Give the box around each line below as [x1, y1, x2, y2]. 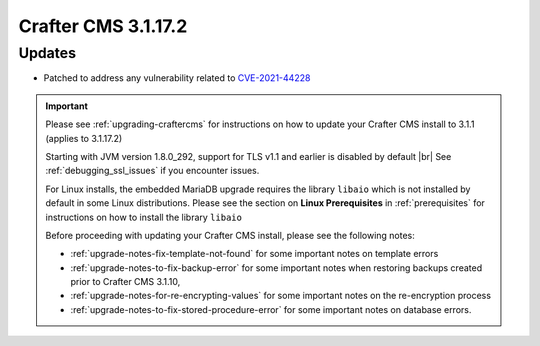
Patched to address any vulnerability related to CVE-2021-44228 [43, 72, 311, 84]
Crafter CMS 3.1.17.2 [18, 15, 188, 37]
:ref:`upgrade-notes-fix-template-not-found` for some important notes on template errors [70, 248, 439, 260]
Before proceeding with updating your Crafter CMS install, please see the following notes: [45, 229, 415, 241]
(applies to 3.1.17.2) [45, 132, 123, 144]
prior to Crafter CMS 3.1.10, [70, 276, 181, 288]
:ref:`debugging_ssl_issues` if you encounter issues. [45, 165, 260, 177]
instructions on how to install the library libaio [45, 211, 242, 223]
